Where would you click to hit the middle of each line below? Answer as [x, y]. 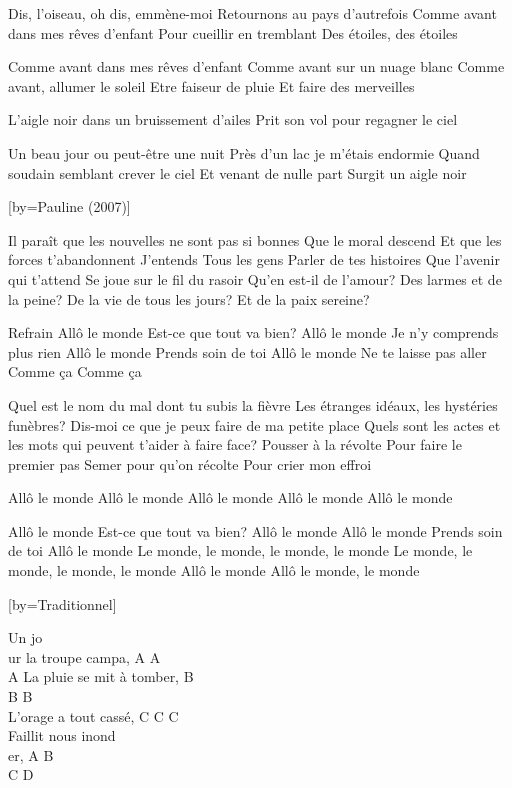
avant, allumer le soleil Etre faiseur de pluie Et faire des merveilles [211, 85]
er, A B [31, 754]
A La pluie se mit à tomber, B [101, 676]
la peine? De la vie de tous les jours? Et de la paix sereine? [189, 298]
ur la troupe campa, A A [84, 656]
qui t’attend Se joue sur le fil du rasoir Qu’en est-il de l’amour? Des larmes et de [255, 278]
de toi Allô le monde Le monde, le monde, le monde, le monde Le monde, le [240, 550]
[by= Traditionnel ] [62, 603]
